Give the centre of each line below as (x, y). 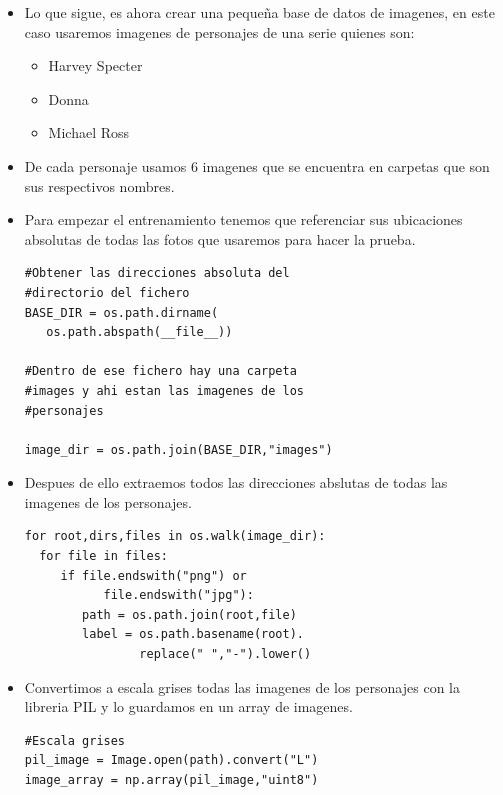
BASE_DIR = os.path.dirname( (121, 312)
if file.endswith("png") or (153, 575)
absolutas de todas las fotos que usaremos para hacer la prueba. (220, 238)
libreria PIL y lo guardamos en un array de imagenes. (188, 706)
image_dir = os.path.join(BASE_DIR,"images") (178, 449)
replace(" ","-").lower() (225, 654)
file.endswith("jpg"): (178, 595)
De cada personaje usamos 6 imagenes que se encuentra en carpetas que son (257, 165)
